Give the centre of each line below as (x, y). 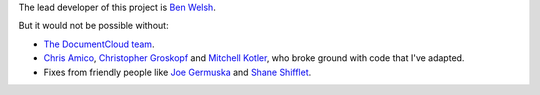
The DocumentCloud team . (99, 44)
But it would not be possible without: (93, 26)
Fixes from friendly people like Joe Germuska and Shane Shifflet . (177, 72)
